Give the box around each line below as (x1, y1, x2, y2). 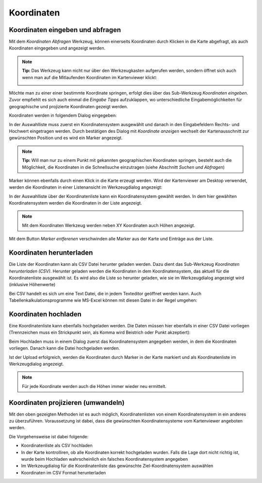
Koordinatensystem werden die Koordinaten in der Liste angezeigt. (9, 200, 142, 206)
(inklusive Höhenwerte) (9, 282, 56, 288)
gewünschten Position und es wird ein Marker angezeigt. (9, 135, 123, 141)
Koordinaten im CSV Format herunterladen (21, 469, 106, 475)
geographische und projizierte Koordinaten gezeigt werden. (9, 103, 128, 109)
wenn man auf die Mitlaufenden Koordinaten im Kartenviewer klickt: (22, 74, 157, 80)
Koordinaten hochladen (9, 310, 82, 318)
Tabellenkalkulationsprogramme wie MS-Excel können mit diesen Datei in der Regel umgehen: (9, 297, 197, 303)
